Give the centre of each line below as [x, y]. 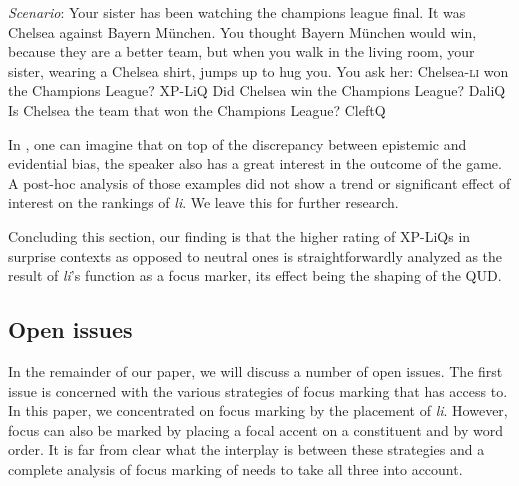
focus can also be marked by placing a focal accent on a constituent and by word [255, 429]
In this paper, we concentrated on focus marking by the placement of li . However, [258, 410]
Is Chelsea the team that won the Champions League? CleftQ [197, 109]
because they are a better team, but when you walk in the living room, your [241, 51]
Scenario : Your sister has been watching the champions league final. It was [237, 12]
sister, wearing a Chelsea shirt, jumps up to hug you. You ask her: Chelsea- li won [258, 70]
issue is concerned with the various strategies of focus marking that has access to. [258, 390]
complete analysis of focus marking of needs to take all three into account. [235, 468]
